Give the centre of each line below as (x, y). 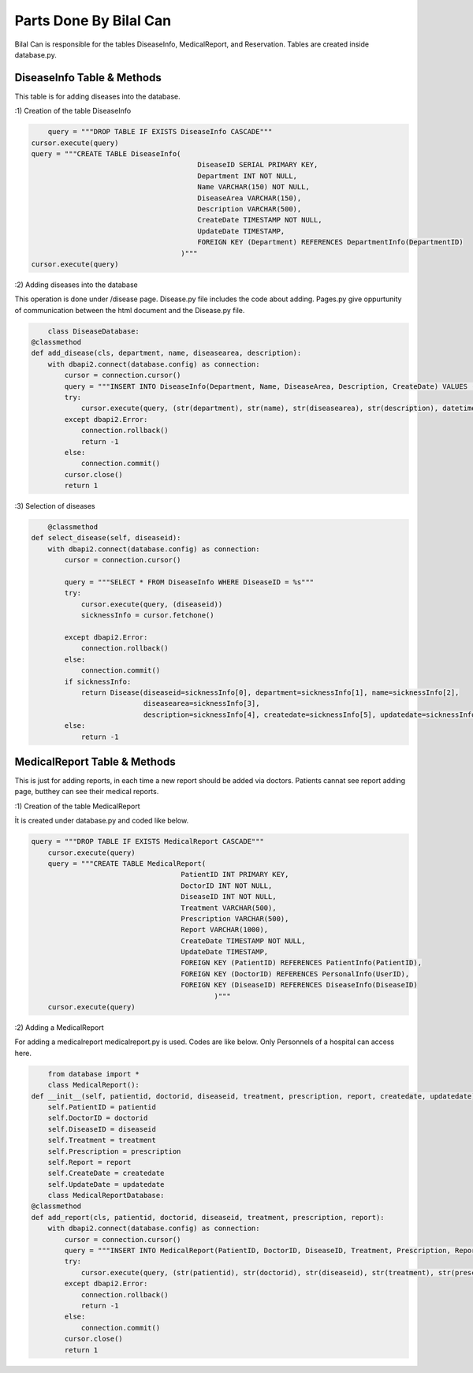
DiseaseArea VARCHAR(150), (250, 198)
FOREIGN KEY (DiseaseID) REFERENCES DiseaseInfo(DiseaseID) (299, 985)
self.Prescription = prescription (114, 1151)
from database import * (93, 1074)
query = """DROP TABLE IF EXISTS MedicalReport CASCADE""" (147, 841)
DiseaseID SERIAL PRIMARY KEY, (258, 165)
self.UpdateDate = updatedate (106, 1184)
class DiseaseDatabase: (93, 331)
